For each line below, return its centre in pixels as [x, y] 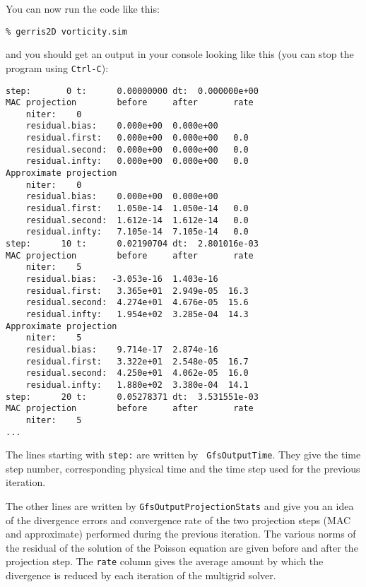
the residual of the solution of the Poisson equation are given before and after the [182, 547]
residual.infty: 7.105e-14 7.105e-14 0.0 [137, 232]
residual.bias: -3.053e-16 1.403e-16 [122, 279]
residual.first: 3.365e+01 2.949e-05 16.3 [137, 291]
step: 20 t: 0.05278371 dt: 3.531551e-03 [132, 397]
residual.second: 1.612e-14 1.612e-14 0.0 [137, 220]
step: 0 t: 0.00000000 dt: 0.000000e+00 [132, 91]
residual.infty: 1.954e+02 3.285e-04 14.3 [137, 314]
